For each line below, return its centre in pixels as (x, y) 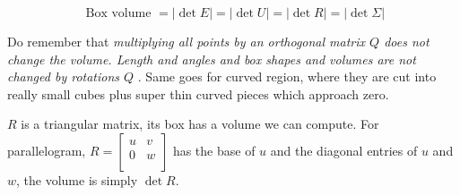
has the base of (214, 150)
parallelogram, (47, 150)
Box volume (118, 13)
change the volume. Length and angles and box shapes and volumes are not (212, 59)
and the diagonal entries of (344, 150)
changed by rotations (64, 76)
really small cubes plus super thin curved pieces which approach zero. (198, 93)
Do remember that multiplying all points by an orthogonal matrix (187, 41)
